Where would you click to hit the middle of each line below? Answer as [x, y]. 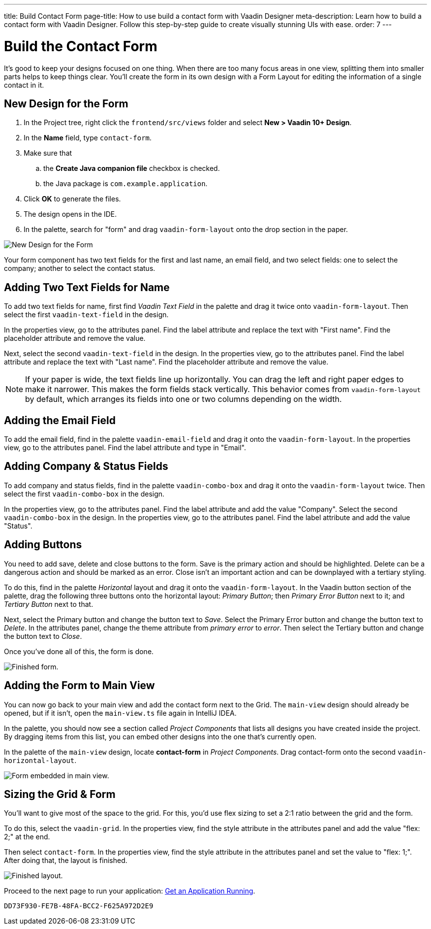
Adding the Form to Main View [79, 686]
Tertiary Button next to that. [49, 604]
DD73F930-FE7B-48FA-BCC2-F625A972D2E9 [79, 906]
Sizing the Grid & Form [60, 794]
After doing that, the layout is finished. [66, 861]
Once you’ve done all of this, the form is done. [79, 651]
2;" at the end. [27, 837]
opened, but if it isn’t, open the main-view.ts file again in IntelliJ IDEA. [120, 713]
